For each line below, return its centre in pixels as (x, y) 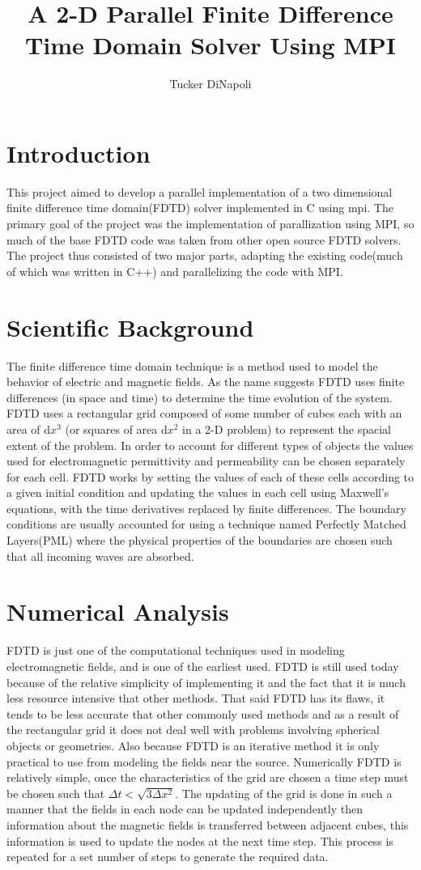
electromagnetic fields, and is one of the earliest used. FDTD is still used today (203, 666)
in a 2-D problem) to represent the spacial (287, 429)
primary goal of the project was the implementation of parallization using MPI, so (210, 224)
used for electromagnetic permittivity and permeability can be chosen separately (206, 461)
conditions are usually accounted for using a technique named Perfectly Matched (206, 524)
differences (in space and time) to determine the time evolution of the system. (200, 397)
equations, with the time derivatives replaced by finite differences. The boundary (206, 508)
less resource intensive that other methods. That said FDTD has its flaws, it (196, 698)
